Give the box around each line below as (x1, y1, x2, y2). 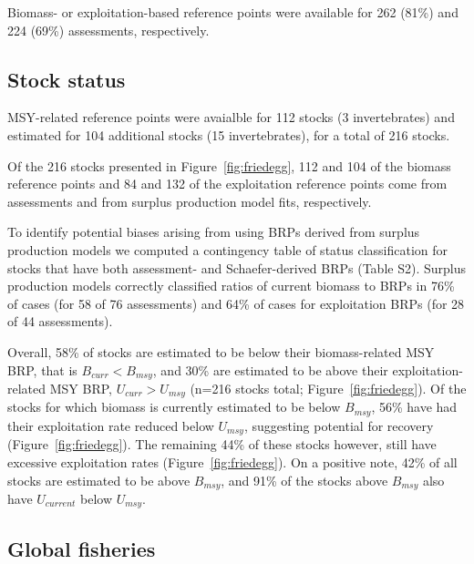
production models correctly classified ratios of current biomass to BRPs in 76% (7, 276, 455, 295)
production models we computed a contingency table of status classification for (7, 240, 448, 259)
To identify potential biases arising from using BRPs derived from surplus (7, 222, 420, 241)
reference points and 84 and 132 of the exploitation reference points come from (7, 174, 448, 193)
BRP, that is (7, 360, 77, 379)
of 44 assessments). (7, 312, 113, 331)
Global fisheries (7, 534, 156, 562)
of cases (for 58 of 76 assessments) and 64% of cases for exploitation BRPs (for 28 (7, 293, 465, 313)
